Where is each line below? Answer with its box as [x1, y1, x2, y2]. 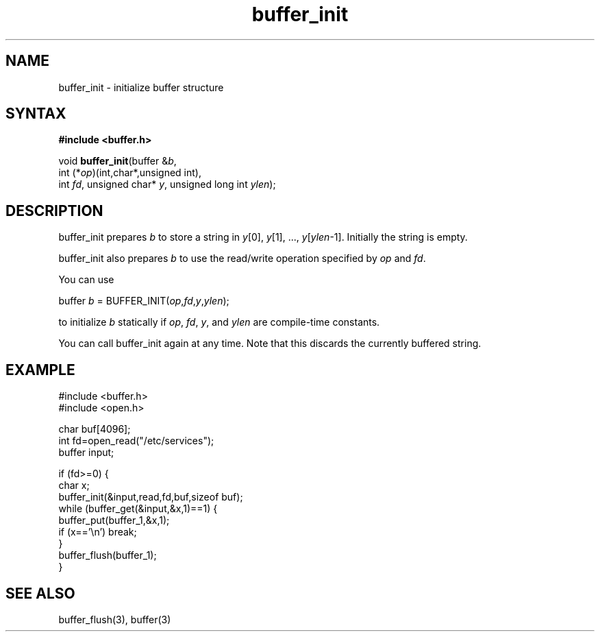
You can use [58, 274, 114, 286]
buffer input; [58, 446, 114, 459]
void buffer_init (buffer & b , [58, 155, 177, 167]
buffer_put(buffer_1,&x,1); [58, 514, 170, 527]
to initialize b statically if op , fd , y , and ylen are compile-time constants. [58, 316, 380, 328]
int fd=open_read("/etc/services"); [58, 435, 214, 447]
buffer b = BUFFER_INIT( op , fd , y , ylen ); [58, 295, 229, 307]
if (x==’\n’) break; [58, 526, 137, 538]
